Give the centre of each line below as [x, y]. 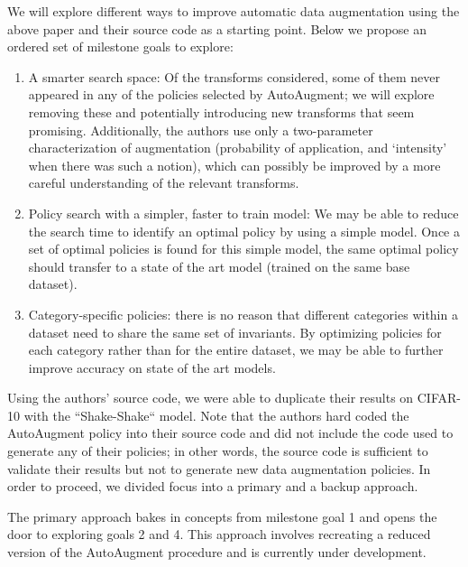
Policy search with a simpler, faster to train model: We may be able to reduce [243, 213]
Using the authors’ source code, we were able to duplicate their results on [211, 398]
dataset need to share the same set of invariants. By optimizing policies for [235, 332]
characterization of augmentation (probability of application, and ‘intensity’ [238, 148]
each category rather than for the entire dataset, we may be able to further [236, 350]
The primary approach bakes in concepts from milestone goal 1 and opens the [222, 516]
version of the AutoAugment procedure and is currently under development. [217, 552]
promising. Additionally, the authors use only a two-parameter [201, 130]
